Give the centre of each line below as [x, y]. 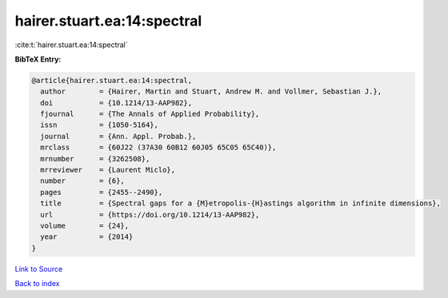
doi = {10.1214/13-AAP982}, [116, 103]
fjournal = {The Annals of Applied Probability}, [150, 114]
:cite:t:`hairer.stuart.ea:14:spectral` [71, 45]
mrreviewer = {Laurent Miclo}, [108, 170]
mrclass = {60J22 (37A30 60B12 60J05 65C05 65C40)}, [158, 147]
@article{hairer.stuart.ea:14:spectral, [112, 80]
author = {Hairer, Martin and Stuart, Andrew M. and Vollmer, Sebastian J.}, [211, 91]
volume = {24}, [85, 226]
